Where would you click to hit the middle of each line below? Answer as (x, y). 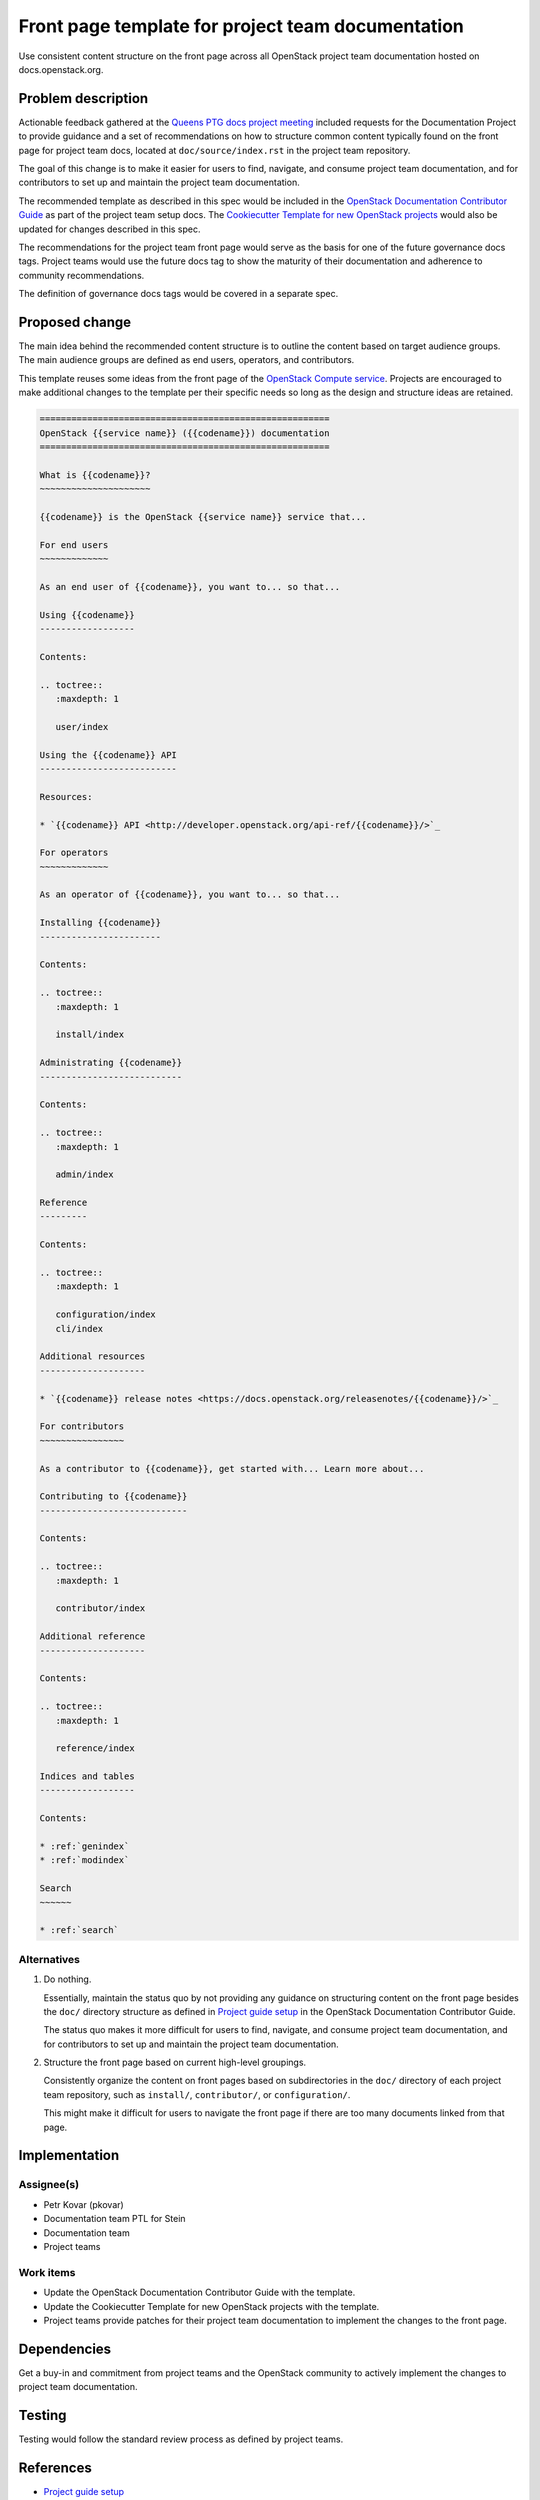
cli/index (79, 1328)
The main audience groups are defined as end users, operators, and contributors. (186, 360)
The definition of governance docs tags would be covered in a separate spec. (178, 294)
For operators (74, 853)
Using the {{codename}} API (108, 754)
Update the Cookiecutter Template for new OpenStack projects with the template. (211, 2306)
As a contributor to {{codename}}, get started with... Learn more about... (232, 1468)
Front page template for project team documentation (241, 26)
